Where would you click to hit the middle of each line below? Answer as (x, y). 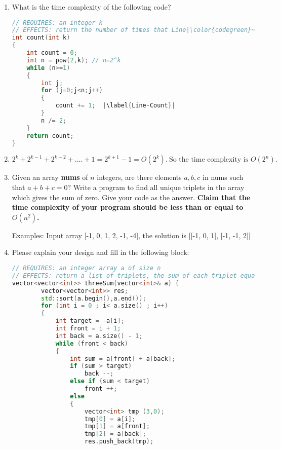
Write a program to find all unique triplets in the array (159, 187)
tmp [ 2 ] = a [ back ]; (115, 434)
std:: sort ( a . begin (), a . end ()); (94, 298)
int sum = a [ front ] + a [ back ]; (123, 359)
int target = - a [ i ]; (90, 321)
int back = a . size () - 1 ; (99, 336)
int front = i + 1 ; (88, 329)
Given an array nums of (50, 177)
